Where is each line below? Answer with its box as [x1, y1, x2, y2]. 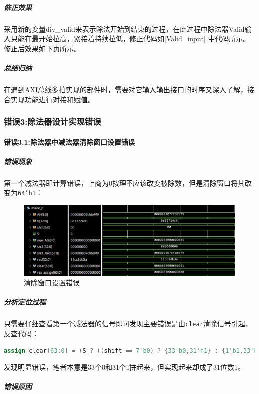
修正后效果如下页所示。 [4, 43, 81, 53]
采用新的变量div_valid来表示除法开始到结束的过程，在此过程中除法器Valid [4, 23, 245, 34]
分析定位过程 [4, 297, 46, 307]
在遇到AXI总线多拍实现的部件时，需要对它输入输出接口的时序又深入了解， [4, 84, 248, 94]
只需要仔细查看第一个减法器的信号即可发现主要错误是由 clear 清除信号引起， [4, 318, 252, 329]
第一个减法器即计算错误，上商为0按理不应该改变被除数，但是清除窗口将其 [4, 177, 245, 188]
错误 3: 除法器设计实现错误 [4, 115, 101, 128]
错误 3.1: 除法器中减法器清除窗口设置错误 [4, 136, 135, 147]
